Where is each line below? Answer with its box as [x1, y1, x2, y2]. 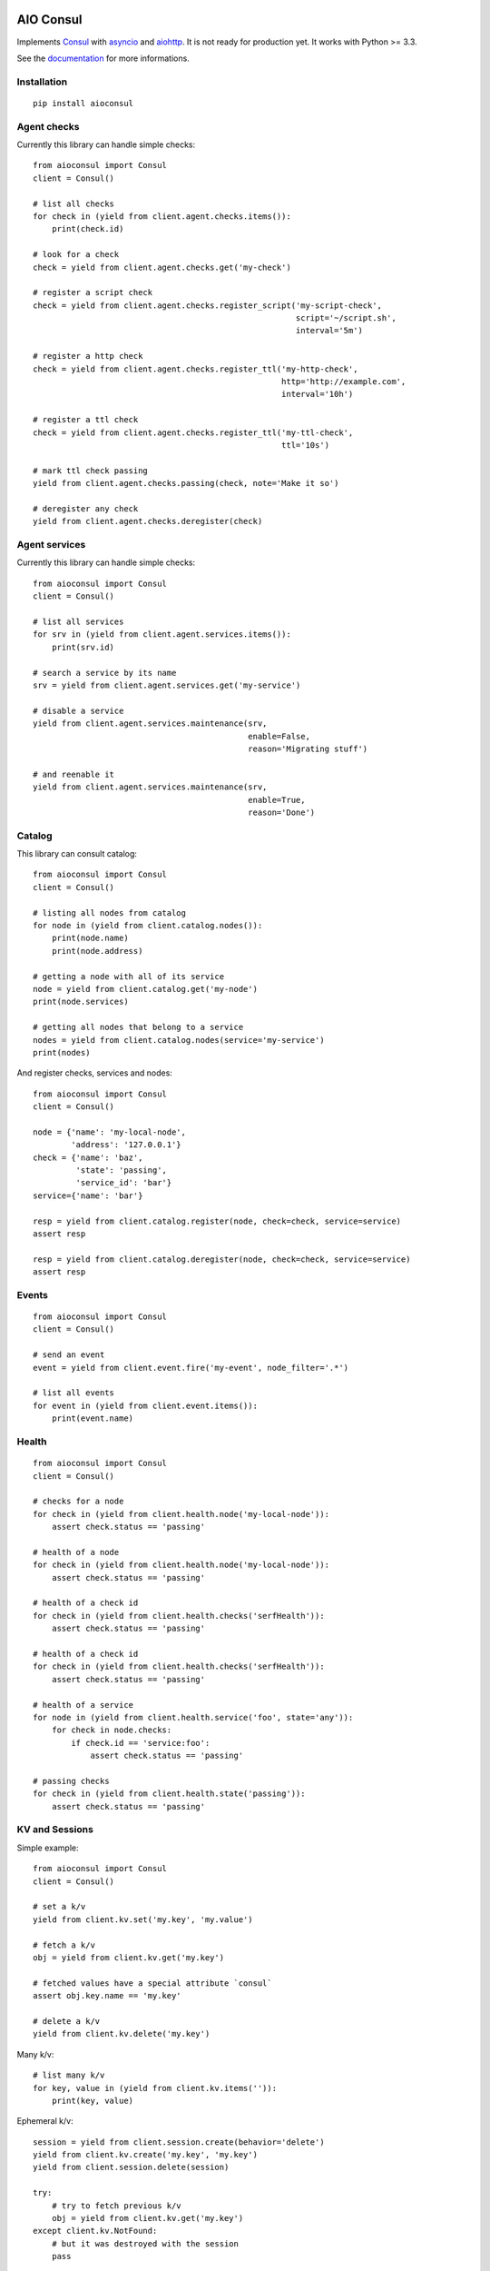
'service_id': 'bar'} [75, 1177, 172, 1188]
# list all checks [33, 198, 115, 209]
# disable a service [33, 705, 124, 716]
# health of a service [33, 1700, 134, 1710]
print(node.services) [33, 997, 129, 1007]
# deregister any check [33, 503, 139, 513]
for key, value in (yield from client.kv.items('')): [33, 2083, 277, 2093]
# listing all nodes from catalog [33, 907, 186, 917]
